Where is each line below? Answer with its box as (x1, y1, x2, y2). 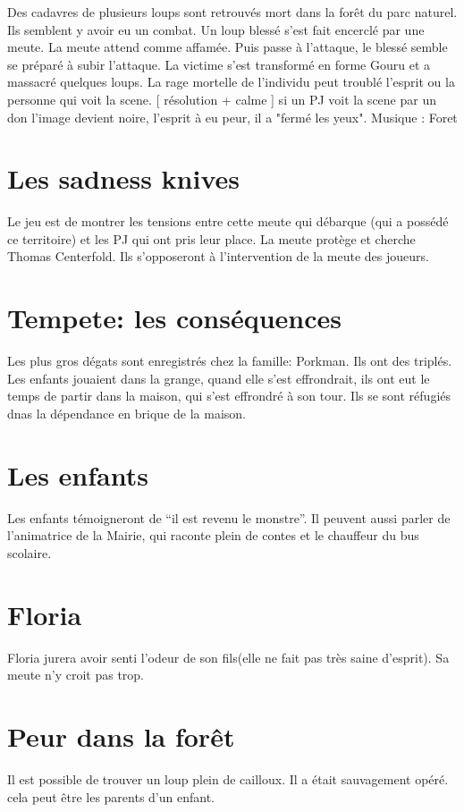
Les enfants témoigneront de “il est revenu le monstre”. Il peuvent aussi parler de (7, 508, 451, 527)
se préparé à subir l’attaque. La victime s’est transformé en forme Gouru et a (7, 55, 431, 73)
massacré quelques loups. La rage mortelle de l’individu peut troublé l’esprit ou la (7, 72, 455, 91)
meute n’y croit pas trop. (7, 665, 144, 684)
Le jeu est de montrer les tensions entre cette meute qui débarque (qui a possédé (7, 212, 449, 231)
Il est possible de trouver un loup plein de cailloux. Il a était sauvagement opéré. (7, 769, 449, 788)
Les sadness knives (7, 160, 240, 197)
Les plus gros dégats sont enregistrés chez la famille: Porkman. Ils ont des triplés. (7, 351, 452, 370)
